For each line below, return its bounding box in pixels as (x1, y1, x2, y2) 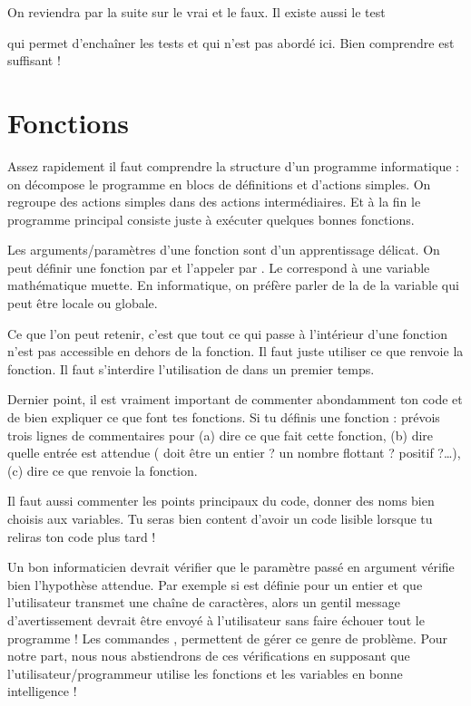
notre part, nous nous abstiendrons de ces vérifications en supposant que (7, 646, 410, 665)
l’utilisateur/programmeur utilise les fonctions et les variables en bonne (7, 663, 403, 682)
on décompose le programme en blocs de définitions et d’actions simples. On (7, 174, 431, 193)
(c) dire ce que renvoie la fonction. (7, 460, 198, 479)
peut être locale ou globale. (7, 294, 158, 313)
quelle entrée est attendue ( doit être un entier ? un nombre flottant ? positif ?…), (7, 443, 461, 462)
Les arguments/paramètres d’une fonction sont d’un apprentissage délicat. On (7, 240, 440, 259)
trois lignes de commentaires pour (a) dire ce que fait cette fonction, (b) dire (7, 425, 434, 444)
